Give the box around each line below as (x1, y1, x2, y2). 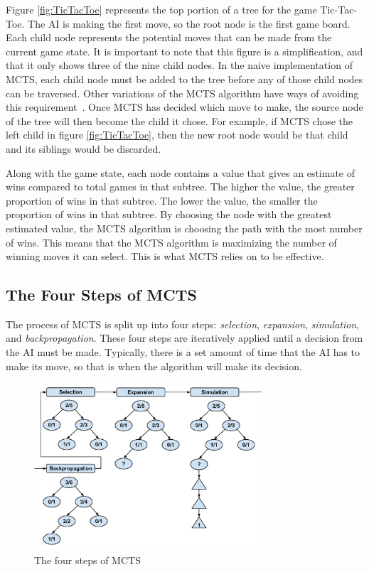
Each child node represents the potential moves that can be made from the (6, 30, 332, 45)
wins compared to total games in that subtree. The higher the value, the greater (6, 179, 355, 194)
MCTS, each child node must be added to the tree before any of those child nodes (6, 71, 363, 86)
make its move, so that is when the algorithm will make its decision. (6, 358, 302, 373)
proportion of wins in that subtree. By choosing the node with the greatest (6, 207, 332, 222)
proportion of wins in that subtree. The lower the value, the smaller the (6, 193, 318, 207)
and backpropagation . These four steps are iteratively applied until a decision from (6, 330, 363, 345)
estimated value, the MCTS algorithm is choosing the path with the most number (6, 220, 363, 235)
